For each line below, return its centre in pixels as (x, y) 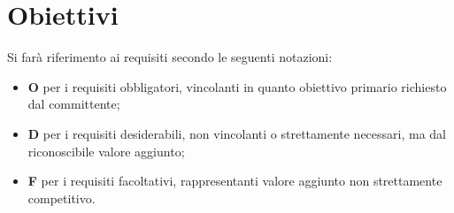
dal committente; (74, 104)
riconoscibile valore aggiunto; (106, 151)
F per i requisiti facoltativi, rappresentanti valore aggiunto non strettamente (235, 181)
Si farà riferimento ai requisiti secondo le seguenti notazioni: (170, 57)
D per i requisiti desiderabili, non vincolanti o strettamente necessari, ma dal (237, 133)
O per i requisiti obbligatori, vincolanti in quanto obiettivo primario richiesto (237, 86)
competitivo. (62, 198)
